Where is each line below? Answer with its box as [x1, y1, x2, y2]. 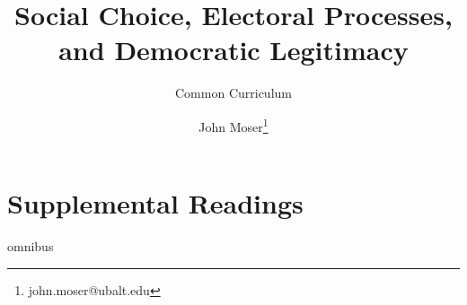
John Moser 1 [198, 114, 269, 135]
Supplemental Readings [7, 185, 304, 222]
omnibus [7, 237, 54, 256]
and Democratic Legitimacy [58, 31, 409, 68]
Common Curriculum [175, 83, 292, 102]
